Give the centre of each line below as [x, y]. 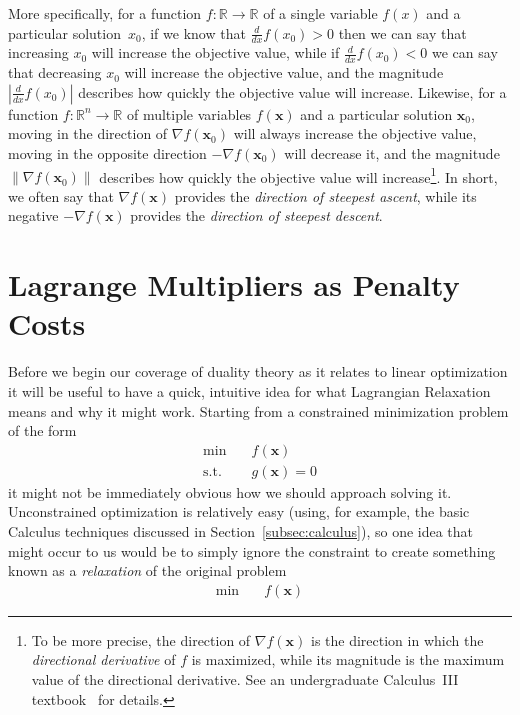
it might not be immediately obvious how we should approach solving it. [230, 491]
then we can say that [402, 32]
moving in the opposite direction [107, 153]
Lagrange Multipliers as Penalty [234, 284]
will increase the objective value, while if [215, 52]
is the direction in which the [397, 639]
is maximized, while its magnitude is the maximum [348, 659]
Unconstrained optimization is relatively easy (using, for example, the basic [239, 511]
